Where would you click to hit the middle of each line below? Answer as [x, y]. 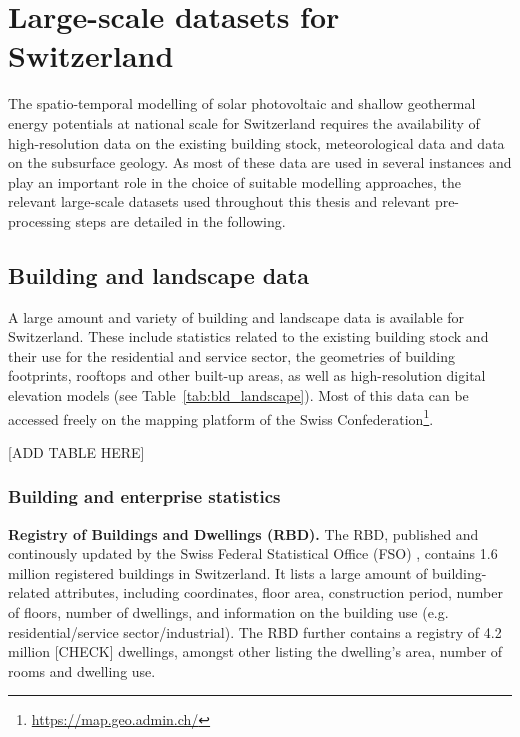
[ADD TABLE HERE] [76, 451]
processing [39, 220]
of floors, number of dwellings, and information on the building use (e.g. [228, 612]
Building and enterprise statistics [144, 496]
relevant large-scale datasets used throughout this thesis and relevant [219, 201]
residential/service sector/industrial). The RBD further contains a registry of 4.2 [255, 631]
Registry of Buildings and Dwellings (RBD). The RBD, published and [243, 533]
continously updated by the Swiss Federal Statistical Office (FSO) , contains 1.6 [253, 553]
